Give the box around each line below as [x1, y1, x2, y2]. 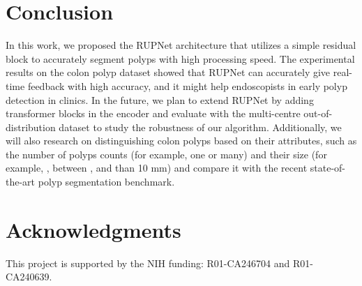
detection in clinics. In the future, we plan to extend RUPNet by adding [6, 92, 314, 107]
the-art [6, 174, 36, 189]
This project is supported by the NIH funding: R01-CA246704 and [6, 255, 290, 270]
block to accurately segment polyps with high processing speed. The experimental [6, 51, 355, 66]
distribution [6, 119, 56, 134]
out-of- [303, 106, 333, 121]
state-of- [310, 160, 345, 175]
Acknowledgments [6, 215, 181, 243]
